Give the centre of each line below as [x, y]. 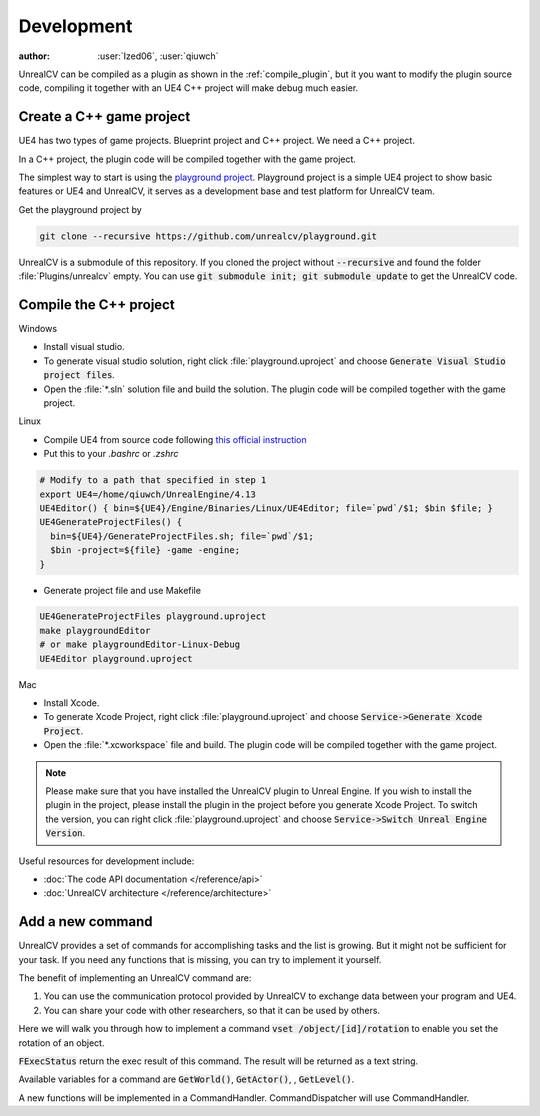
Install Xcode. [71, 703]
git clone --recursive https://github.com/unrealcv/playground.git [208, 236]
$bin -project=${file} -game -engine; [145, 550]
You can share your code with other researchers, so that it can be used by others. [211, 1010]
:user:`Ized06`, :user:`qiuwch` [158, 56]
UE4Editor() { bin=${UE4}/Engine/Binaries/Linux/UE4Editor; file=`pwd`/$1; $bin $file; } [266, 508]
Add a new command [85, 921]
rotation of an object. [61, 1042]
